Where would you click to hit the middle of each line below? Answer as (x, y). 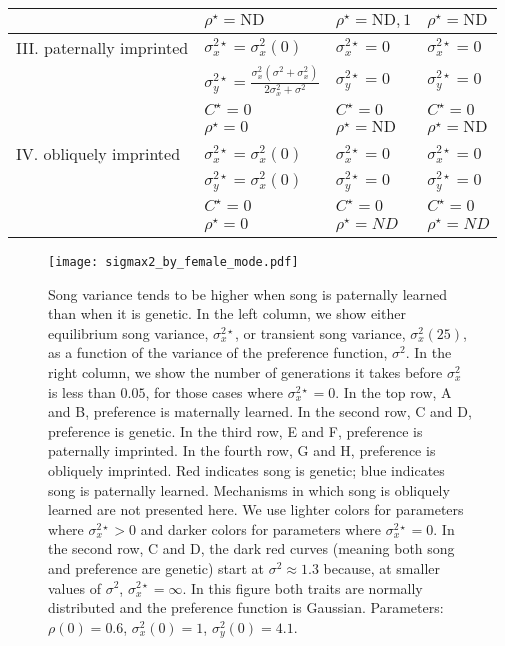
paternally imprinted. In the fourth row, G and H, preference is (242, 450)
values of (74, 587)
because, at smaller (382, 567)
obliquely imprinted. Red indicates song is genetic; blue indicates (246, 470)
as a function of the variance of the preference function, (218, 352)
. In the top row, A (393, 391)
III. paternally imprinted (102, 47)
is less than (82, 391)
